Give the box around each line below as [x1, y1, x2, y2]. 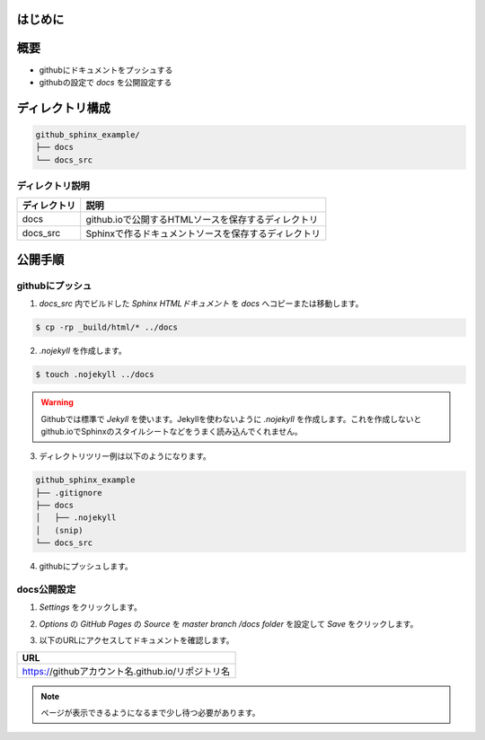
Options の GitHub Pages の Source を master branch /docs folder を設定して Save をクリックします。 [39, 618, 419, 629]
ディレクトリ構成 [16, 100, 111, 116]
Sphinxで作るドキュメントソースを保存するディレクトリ [85, 227, 321, 240]
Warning [40, 397, 74, 408]
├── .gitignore [35, 488, 102, 498]
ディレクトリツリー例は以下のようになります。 [39, 451, 211, 462]
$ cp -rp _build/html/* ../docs [35, 322, 179, 332]
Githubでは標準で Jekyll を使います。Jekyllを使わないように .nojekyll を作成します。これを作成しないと [40, 413, 422, 424]
